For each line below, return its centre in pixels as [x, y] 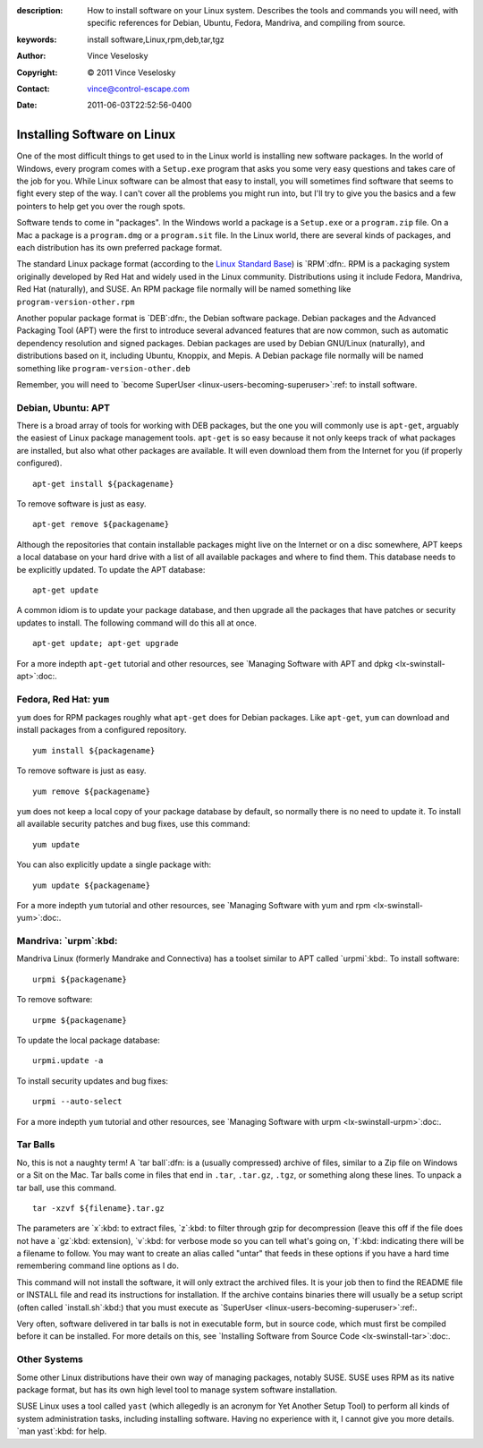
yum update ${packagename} [92, 885]
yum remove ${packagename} [92, 791]
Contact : [34, 89]
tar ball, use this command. [67, 1188]
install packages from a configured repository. [102, 730]
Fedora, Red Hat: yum [63, 699]
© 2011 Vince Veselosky [131, 72]
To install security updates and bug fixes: [93, 1081]
